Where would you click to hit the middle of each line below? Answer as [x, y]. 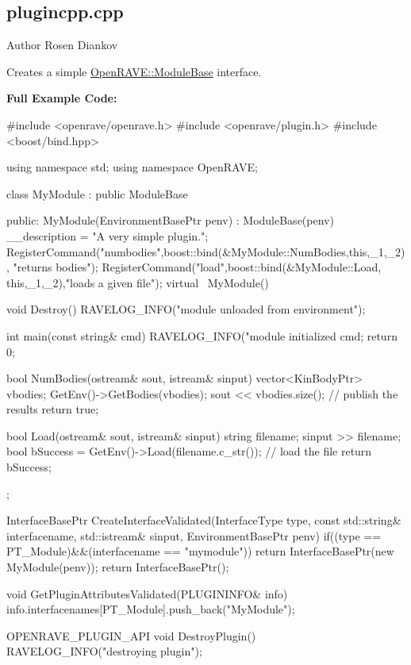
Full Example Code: [62, 98]
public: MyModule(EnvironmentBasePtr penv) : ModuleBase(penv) [170, 220]
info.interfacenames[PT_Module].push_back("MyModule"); [151, 609]
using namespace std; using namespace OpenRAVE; [132, 167]
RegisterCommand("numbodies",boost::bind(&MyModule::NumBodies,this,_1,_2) [206, 251]
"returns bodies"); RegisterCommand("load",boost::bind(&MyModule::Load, [197, 267]
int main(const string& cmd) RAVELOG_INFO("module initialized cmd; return [202, 335]
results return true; [53, 409]
